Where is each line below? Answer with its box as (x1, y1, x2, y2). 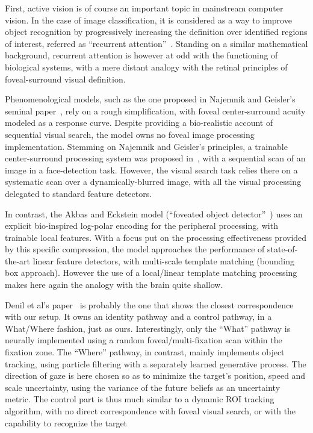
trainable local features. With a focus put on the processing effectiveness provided (5, 231, 307, 243)
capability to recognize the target (5, 416, 128, 429)
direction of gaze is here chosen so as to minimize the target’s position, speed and (5, 369, 306, 382)
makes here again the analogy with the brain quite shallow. (5, 278, 223, 291)
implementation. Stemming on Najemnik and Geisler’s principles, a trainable (5, 140, 288, 152)
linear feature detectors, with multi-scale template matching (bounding (33, 254, 294, 267)
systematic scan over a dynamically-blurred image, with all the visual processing (5, 175, 302, 188)
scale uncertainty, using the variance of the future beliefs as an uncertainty (5, 381, 280, 393)
